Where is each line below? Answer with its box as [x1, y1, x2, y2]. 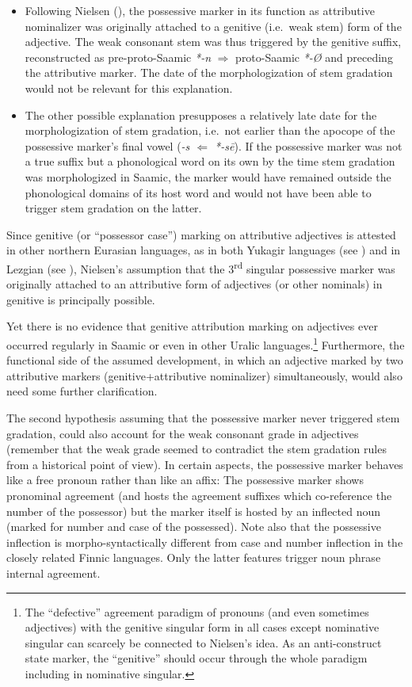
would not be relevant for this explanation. [25, 79, 233, 96]
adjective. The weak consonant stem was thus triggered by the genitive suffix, [25, 33, 402, 50]
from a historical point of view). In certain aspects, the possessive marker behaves [6, 456, 403, 472]
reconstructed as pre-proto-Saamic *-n [25, 48, 212, 65]
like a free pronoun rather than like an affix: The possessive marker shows [6, 471, 364, 488]
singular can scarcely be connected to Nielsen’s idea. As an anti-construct [25, 634, 382, 651]
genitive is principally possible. [6, 291, 155, 307]
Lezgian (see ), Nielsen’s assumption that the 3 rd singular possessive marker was [6, 258, 395, 277]
